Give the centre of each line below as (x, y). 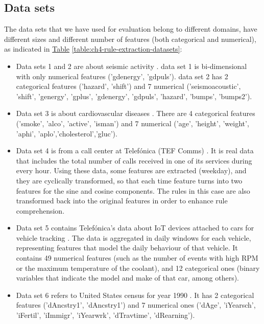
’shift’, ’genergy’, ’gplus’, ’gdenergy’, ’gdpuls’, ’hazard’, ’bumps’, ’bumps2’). (134, 96)
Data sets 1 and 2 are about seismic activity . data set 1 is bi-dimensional (131, 66)
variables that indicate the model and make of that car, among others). (128, 278)
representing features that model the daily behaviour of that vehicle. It (127, 248)
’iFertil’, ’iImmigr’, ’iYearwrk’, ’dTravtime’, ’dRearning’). (105, 315)
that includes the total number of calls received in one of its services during (134, 160)
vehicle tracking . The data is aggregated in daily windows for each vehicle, (134, 237)
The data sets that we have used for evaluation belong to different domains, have (131, 29)
